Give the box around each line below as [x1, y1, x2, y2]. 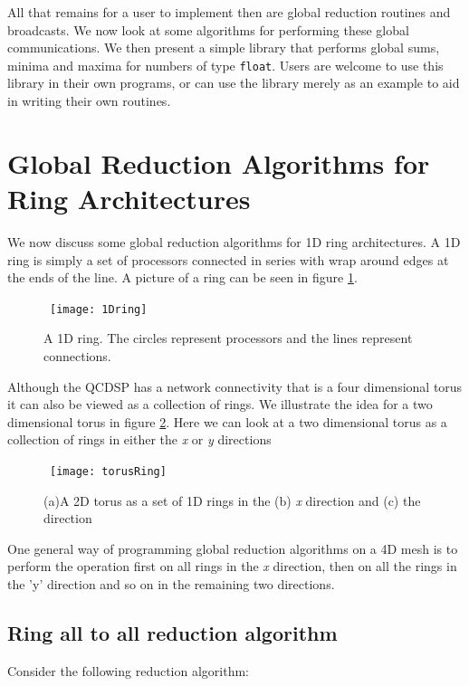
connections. [43, 346, 111, 365]
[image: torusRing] [50, 464, 167, 478]
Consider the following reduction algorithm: [7, 661, 250, 680]
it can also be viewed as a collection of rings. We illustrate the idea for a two [7, 395, 433, 414]
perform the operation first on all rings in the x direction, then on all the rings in [7, 557, 457, 576]
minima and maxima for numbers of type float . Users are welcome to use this [7, 55, 444, 74]
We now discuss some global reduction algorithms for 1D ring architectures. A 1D [7, 232, 461, 251]
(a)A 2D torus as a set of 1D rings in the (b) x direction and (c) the [43, 491, 421, 510]
